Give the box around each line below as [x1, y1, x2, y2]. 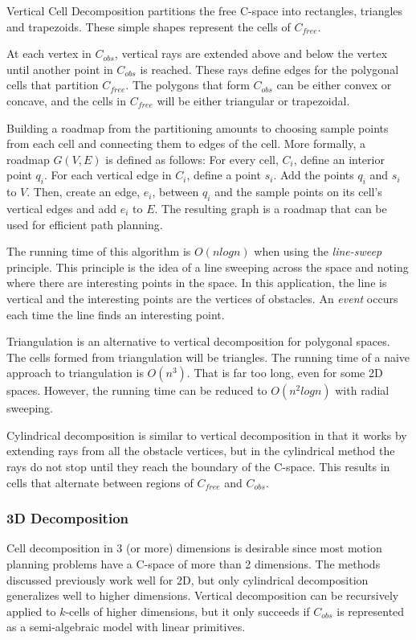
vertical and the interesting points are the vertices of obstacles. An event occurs [6, 289, 398, 306]
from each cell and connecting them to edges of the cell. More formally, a [6, 135, 365, 152]
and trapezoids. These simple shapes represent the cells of [6, 18, 291, 35]
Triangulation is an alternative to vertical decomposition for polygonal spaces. [6, 333, 390, 350]
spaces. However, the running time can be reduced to [6, 382, 267, 399]
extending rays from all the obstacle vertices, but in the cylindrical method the [6, 442, 395, 459]
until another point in [6, 60, 113, 77]
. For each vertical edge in [44, 166, 172, 183]
